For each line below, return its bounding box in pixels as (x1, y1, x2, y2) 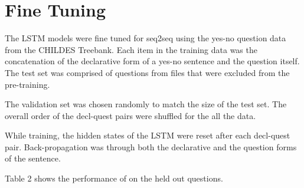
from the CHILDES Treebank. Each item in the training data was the (5, 43, 257, 55)
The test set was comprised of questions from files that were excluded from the (5, 66, 290, 78)
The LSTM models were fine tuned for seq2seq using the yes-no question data (5, 32, 286, 44)
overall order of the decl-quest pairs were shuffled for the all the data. (5, 109, 256, 121)
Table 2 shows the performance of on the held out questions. (5, 172, 223, 184)
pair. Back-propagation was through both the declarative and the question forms (5, 140, 297, 153)
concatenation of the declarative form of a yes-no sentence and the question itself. (5, 55, 300, 67)
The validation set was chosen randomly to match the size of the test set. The (5, 98, 287, 110)
